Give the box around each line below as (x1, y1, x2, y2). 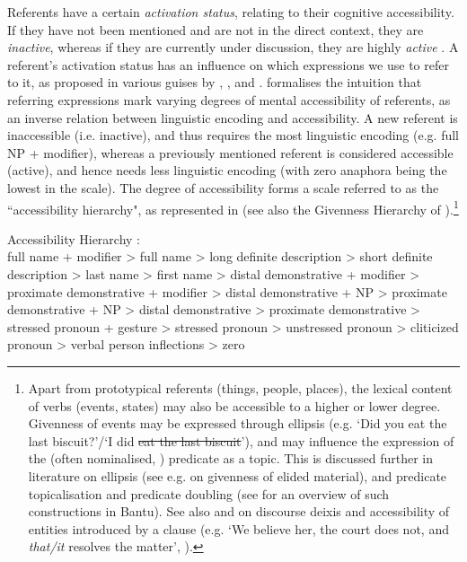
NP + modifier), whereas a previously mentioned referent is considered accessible (7, 143, 454, 162)
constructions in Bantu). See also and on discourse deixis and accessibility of (28, 502, 450, 521)
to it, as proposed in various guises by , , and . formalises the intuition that (7, 73, 422, 92)
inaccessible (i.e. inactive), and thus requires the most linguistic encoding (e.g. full (7, 126, 459, 145)
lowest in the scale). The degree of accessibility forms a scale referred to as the (7, 178, 439, 197)
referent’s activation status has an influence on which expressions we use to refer (7, 55, 449, 74)
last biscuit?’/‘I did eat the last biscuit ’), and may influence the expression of (28, 431, 454, 450)
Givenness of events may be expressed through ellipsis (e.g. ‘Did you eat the (28, 414, 447, 433)
